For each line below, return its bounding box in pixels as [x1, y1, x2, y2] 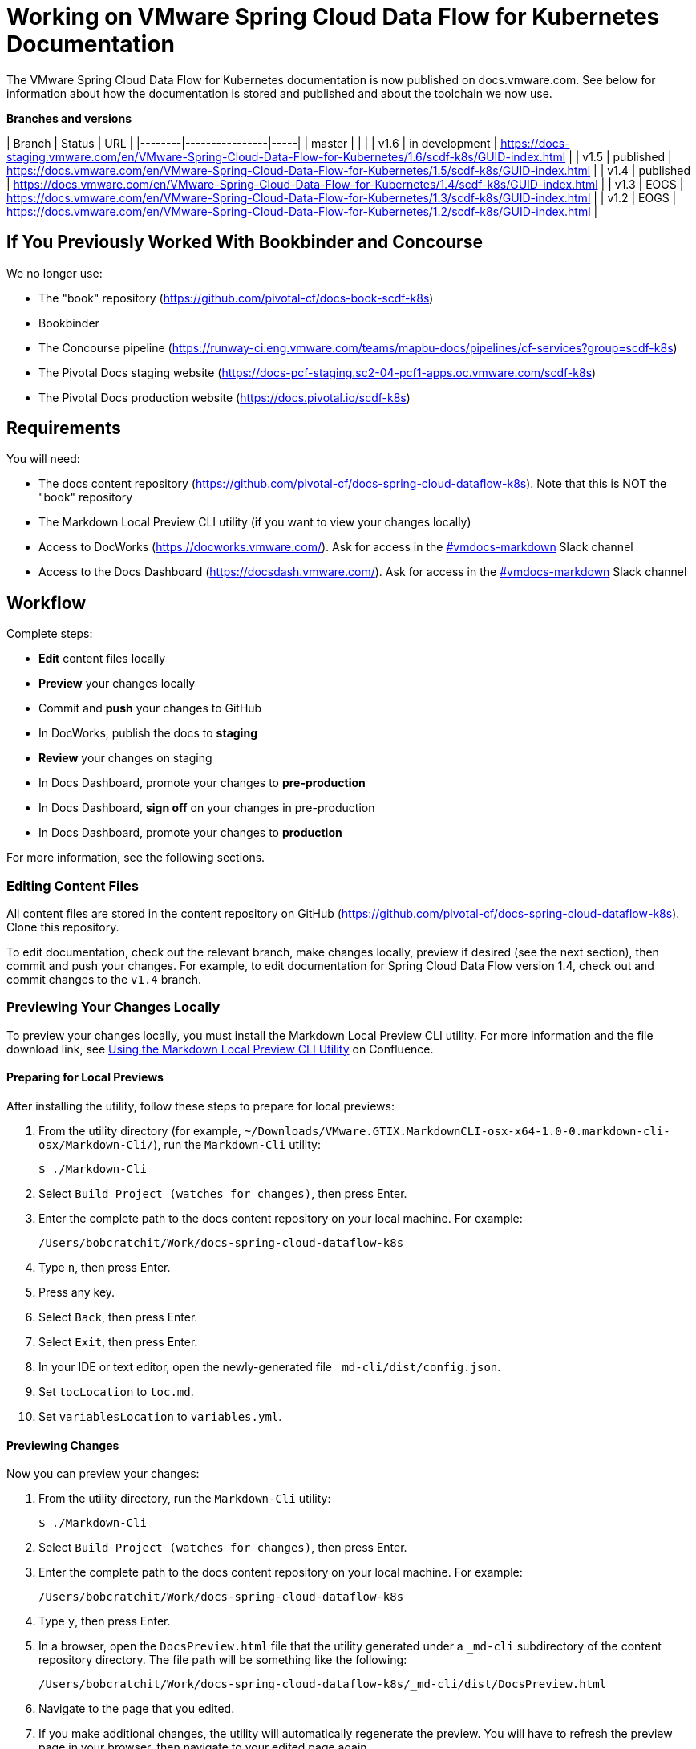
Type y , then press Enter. [38, 1614, 171, 1629]
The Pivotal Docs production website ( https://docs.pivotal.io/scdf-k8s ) [38, 390, 411, 404]
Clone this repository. [6, 920, 119, 935]
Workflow [6, 592, 87, 613]
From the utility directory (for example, [38, 1124, 241, 1138]
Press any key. [38, 1285, 115, 1299]
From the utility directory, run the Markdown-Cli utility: [38, 1491, 331, 1506]
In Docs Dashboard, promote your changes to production [38, 826, 342, 840]
